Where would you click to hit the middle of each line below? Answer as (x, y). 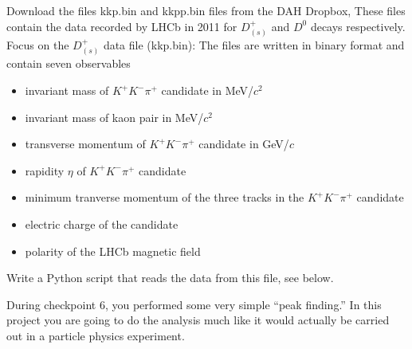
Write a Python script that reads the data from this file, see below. (170, 278)
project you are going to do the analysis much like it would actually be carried (198, 320)
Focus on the (38, 45)
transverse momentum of (85, 144)
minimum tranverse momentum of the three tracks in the (165, 197)
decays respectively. (358, 26)
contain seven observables (69, 63)
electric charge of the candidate (102, 224)
